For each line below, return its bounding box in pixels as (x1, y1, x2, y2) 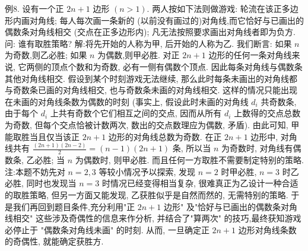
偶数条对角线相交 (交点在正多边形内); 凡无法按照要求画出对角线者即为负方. (5, 26, 296, 38)
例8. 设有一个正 (5, 2, 64, 14)
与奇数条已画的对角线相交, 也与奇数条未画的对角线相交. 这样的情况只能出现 (5, 84, 298, 96)
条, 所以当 (172, 142, 211, 154)
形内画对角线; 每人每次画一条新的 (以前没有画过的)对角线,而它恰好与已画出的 (5, 14, 304, 26)
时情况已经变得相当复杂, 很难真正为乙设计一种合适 (101, 177, 299, 189)
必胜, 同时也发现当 (5, 177, 77, 189)
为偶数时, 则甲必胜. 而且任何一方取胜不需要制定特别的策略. (75, 154, 304, 166)
